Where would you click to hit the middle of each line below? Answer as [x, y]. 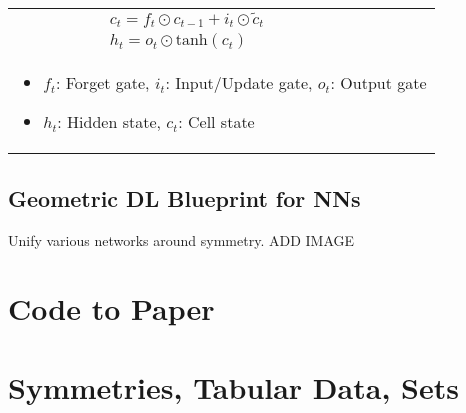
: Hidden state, [109, 122]
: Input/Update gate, [239, 83]
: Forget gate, [102, 83]
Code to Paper [111, 308]
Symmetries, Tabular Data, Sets [233, 386]
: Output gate [378, 83]
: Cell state [216, 122]
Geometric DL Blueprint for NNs [184, 197]
